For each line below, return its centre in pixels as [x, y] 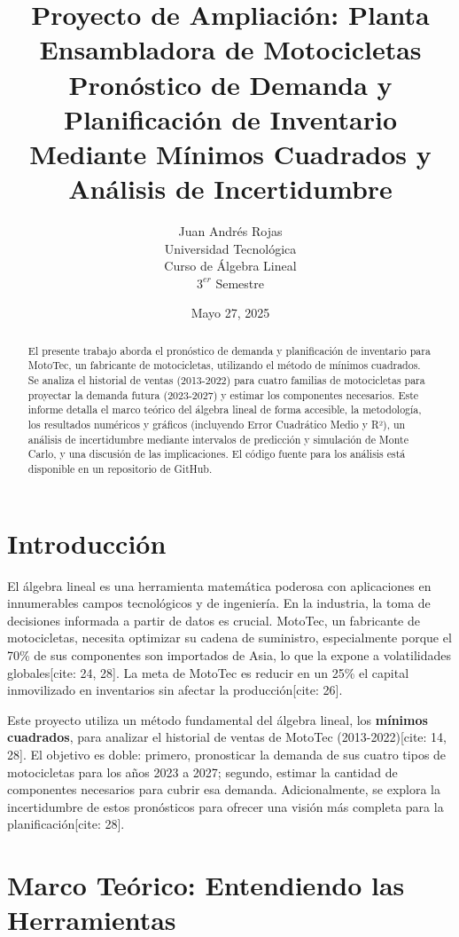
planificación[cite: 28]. [66, 824]
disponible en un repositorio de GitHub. [120, 469]
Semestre [240, 283]
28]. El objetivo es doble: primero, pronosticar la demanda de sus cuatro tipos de [227, 755]
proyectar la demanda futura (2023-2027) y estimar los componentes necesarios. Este [223, 394]
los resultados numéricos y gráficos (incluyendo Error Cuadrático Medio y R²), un [217, 425]
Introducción [87, 543]
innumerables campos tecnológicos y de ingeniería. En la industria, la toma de [219, 603]
